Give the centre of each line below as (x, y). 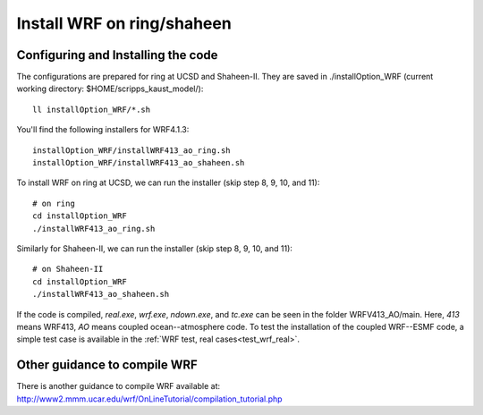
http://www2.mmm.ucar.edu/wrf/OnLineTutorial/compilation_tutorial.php (149, 399)
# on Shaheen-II (68, 269)
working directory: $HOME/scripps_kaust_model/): (110, 89)
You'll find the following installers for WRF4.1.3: (103, 130)
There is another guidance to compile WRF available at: (119, 386)
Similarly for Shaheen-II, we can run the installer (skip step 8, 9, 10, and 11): (154, 248)
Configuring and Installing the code (117, 55)
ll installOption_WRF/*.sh (92, 109)
